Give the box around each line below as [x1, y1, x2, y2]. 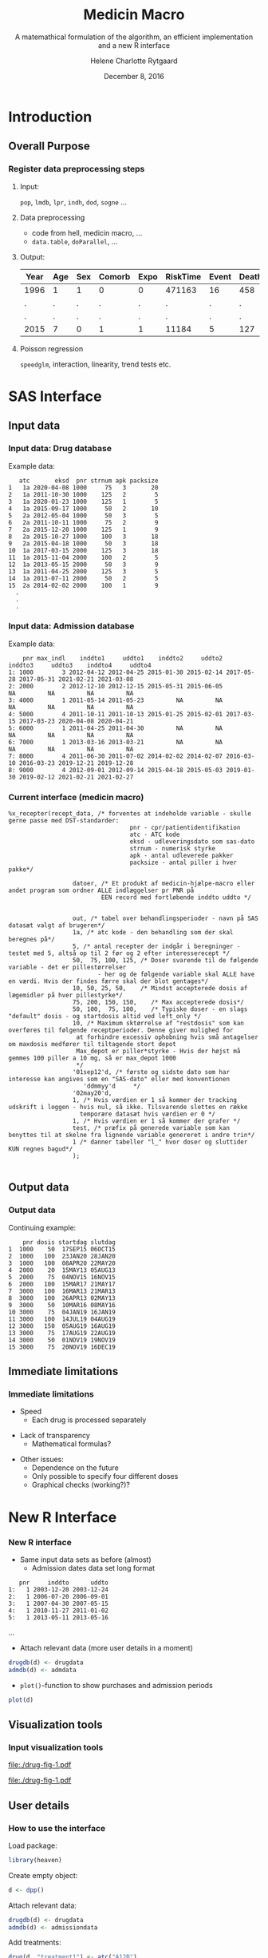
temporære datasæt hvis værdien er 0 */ [79, 1110, 216, 1119]
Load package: [8, 1841, 57, 1850]
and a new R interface [98, 40, 170, 50]
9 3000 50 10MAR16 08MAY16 [8, 1301, 116, 1309]
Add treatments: [8, 1938, 61, 1948]
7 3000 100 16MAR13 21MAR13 [8, 1287, 116, 1295]
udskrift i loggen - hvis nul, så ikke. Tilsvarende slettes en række [8, 1104, 248, 1112]
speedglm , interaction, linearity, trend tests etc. [19, 359, 171, 369]
